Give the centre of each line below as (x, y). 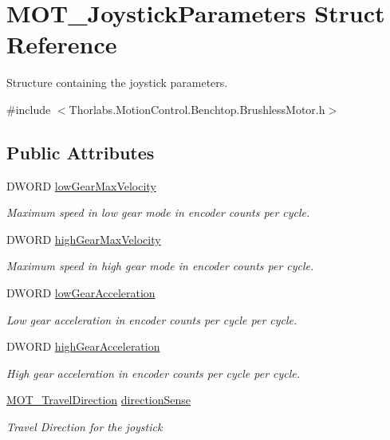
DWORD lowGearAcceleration (81, 293)
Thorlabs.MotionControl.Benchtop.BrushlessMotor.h (197, 109)
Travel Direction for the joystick (85, 427)
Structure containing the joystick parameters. (117, 82)
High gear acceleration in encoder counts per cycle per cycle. (154, 373)
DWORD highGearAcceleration (83, 346)
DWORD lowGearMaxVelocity (81, 185)
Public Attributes (81, 152)
